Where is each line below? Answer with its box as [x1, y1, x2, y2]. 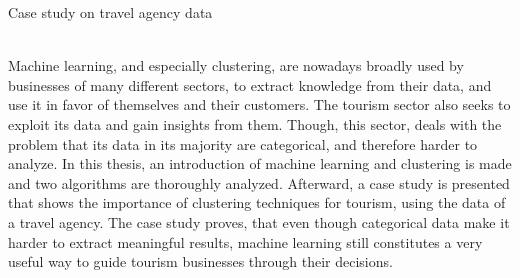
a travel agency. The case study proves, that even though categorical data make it [8, 211, 510, 232]
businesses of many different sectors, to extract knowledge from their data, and [8, 74, 492, 95]
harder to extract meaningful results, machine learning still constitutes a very [8, 231, 483, 252]
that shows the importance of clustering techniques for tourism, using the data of [8, 192, 506, 213]
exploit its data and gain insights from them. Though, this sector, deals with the [8, 113, 502, 134]
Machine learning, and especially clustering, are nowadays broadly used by [8, 55, 464, 76]
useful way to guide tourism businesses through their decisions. [8, 251, 393, 272]
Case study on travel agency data [8, 2, 213, 22]
